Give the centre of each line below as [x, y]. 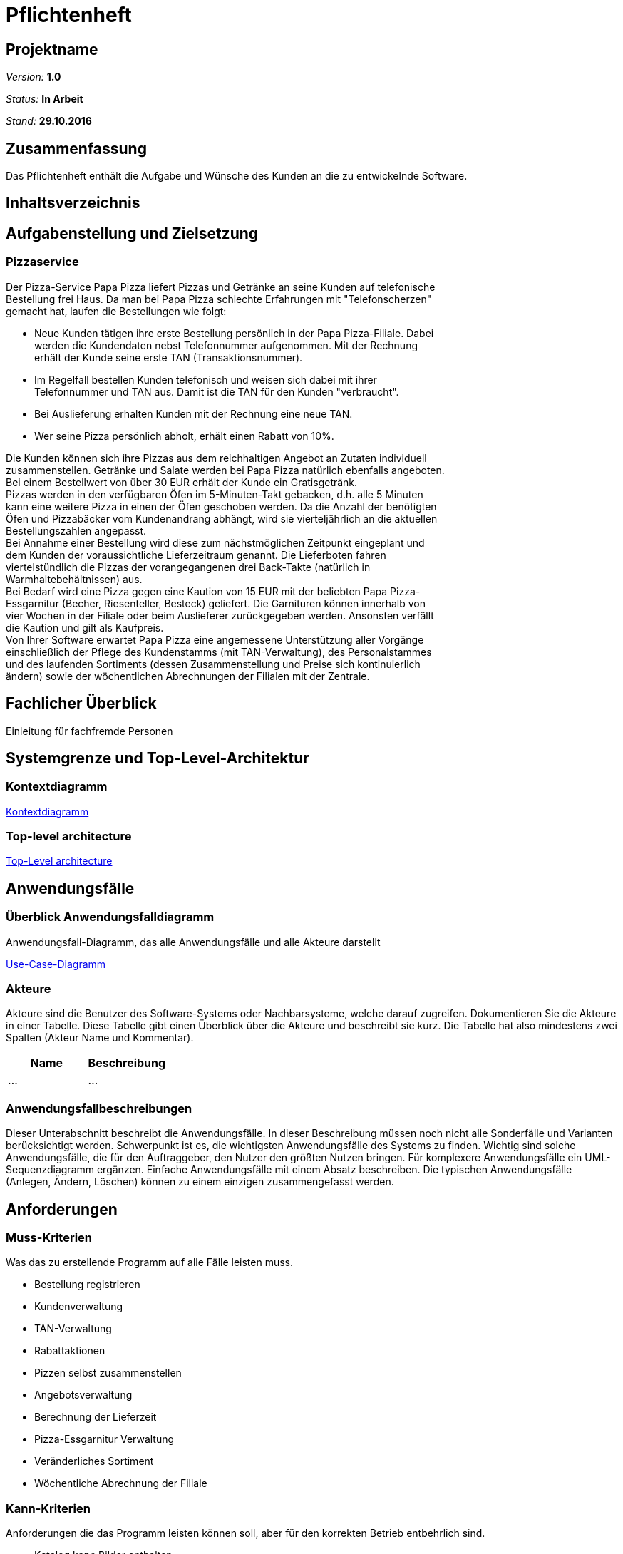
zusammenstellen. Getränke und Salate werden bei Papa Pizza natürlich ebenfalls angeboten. [225, 470]
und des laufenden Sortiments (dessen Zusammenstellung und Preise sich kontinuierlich [213, 664]
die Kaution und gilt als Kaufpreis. [85, 627]
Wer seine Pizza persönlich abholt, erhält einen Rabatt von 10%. [184, 436]
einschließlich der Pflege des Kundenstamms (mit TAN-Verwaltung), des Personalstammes [219, 652]
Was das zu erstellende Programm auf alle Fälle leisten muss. [150, 1262]
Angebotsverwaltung [83, 1395]
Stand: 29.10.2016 [49, 121]
